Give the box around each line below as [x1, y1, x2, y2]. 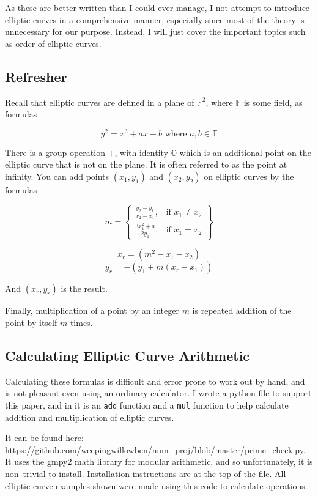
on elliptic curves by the [204, 170, 294, 183]
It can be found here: [5, 431, 84, 444]
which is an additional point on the [179, 146, 311, 158]
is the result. [61, 282, 108, 295]
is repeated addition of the [192, 304, 292, 317]
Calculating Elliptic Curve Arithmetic [5, 346, 250, 365]
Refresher [5, 67, 67, 86]
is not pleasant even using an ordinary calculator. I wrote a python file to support [5, 387, 312, 399]
